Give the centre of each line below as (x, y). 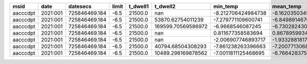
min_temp (225, 6)
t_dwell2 (165, 6)
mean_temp (287, 6)
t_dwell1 (139, 6)
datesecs (80, 6)
